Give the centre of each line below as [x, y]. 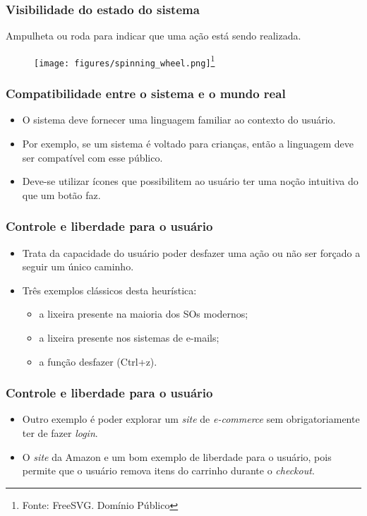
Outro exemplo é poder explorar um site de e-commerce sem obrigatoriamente [191, 419]
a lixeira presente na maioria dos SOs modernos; [144, 314]
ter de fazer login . [60, 432]
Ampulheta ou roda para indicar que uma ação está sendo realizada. [154, 36]
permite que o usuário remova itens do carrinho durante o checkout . [168, 470]
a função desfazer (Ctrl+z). [98, 361]
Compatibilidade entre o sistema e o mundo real [146, 94]
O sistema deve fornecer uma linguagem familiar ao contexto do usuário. [179, 120]
